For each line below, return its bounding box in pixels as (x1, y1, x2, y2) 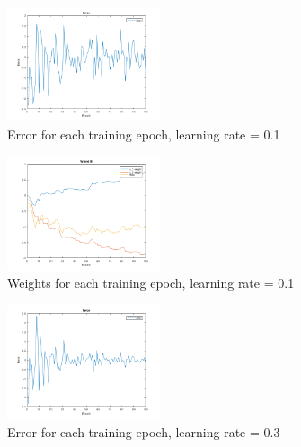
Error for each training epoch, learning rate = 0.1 (7, 124, 280, 143)
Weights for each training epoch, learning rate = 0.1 (7, 273, 295, 292)
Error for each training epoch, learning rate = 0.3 (7, 422, 280, 441)
